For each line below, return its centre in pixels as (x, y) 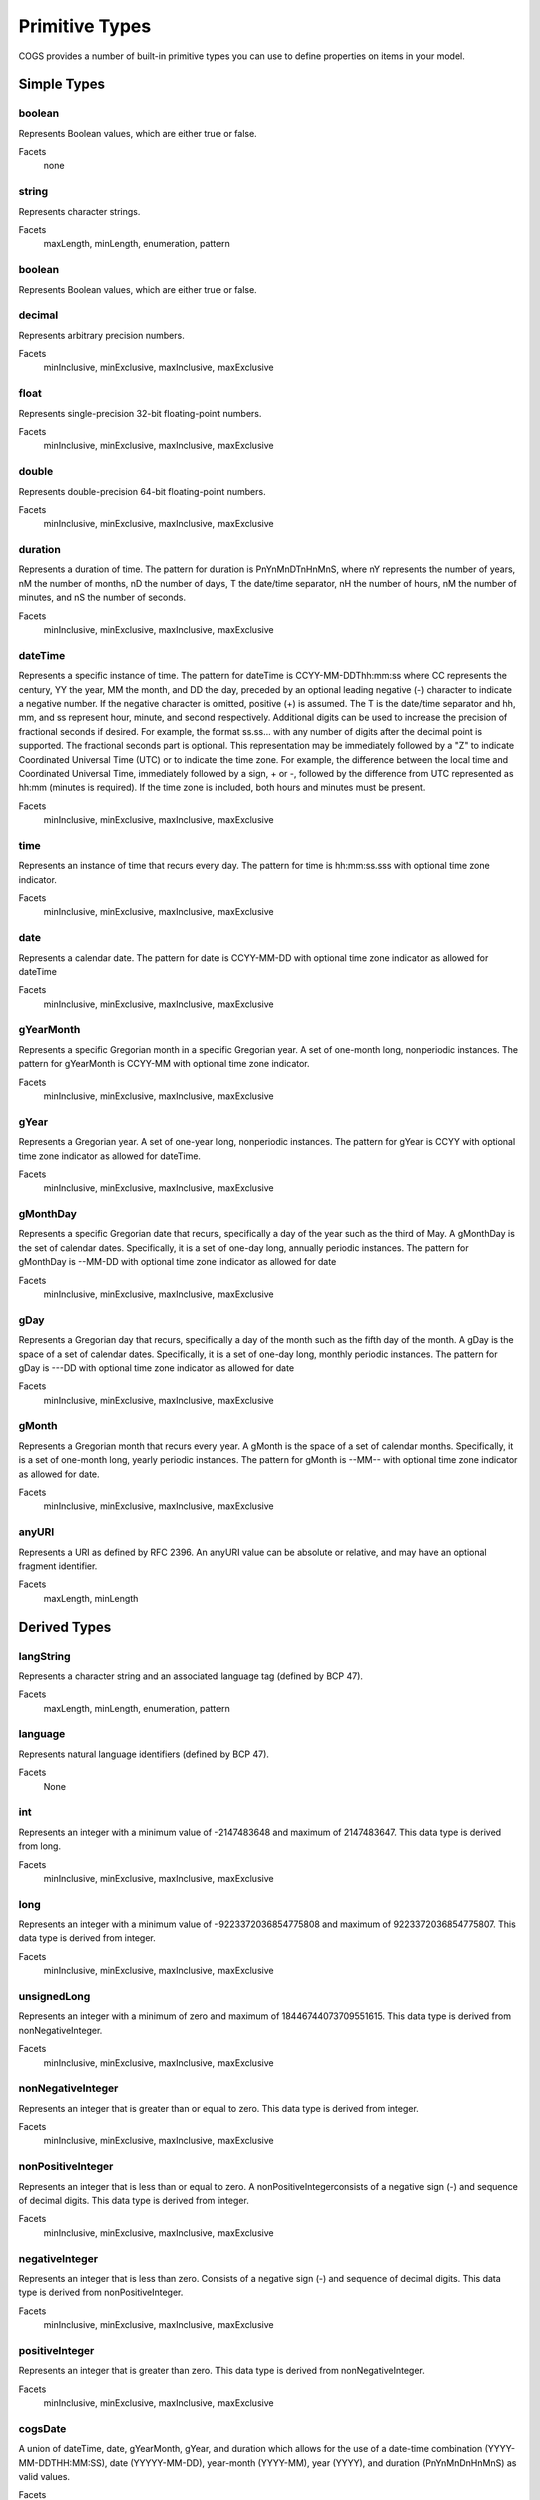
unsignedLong (54, 1996)
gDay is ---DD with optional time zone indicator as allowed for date (156, 1367)
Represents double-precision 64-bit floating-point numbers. (142, 491)
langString (44, 1656)
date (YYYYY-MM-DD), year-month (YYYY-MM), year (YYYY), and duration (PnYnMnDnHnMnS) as (313, 2462)
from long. (40, 1846)
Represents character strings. (79, 211)
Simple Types (61, 84)
